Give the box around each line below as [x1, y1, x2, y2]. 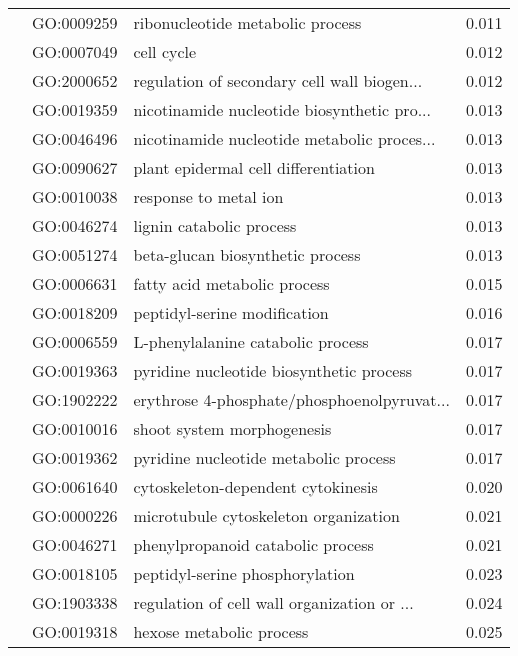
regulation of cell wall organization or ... [133, 591, 414, 614]
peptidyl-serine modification [133, 301, 329, 324]
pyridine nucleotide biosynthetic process [133, 359, 413, 382]
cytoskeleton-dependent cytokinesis [133, 475, 378, 498]
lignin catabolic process [133, 214, 297, 237]
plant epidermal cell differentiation [133, 156, 375, 179]
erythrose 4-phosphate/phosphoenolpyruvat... [133, 388, 450, 411]
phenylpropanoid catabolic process [133, 533, 374, 556]
